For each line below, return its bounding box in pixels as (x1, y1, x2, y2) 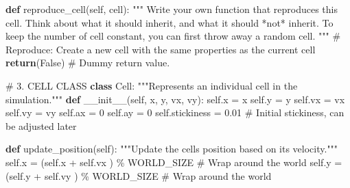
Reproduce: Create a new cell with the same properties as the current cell (5, 42, 316, 56)
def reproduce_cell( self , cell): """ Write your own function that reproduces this (5, 2, 338, 16)
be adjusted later (5, 118, 77, 133)
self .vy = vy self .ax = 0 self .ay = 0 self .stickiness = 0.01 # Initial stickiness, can (5, 105, 345, 120)
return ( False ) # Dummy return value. (5, 55, 170, 70)
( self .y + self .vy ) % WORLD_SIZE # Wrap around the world (5, 168, 272, 183)
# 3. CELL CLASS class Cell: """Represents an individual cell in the (5, 78, 298, 92)
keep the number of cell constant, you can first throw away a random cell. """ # (5, 29, 341, 43)
